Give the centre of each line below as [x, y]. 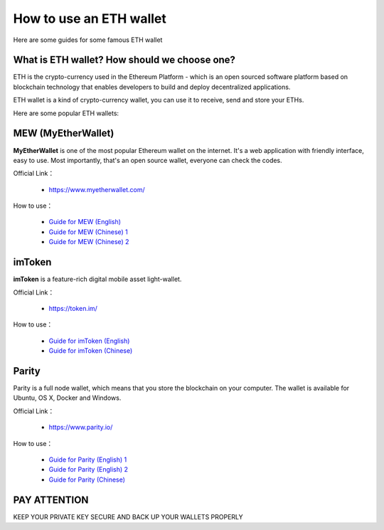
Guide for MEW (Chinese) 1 [88, 232]
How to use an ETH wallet [90, 18]
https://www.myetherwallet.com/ [97, 189]
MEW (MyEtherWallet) [64, 133]
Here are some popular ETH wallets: [66, 113]
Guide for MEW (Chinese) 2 [89, 242]
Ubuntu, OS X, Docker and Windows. [67, 398]
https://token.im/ [73, 308]
